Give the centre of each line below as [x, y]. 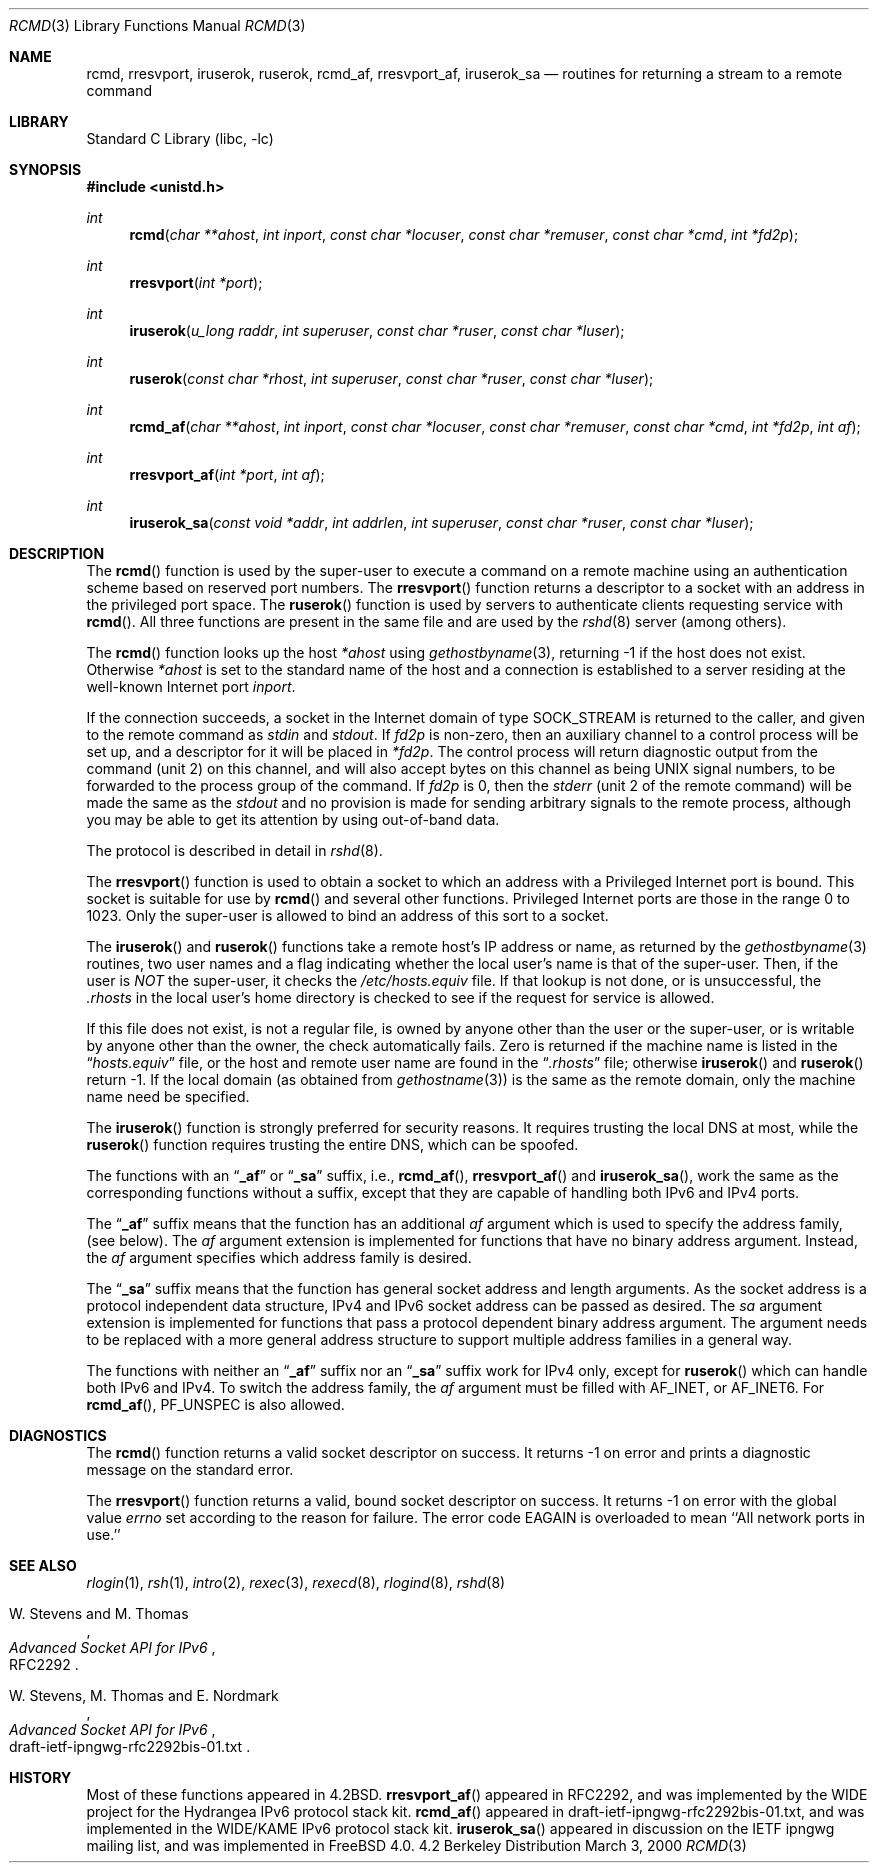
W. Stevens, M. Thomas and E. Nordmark [144, 1695]
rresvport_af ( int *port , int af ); [227, 474]
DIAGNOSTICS [58, 1435]
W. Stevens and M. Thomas [99, 1613]
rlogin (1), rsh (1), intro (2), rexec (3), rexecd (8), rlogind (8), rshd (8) [296, 1582]
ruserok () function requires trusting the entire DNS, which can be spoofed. [332, 1144]
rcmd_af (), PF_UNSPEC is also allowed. [215, 1404]
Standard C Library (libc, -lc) [180, 138]
